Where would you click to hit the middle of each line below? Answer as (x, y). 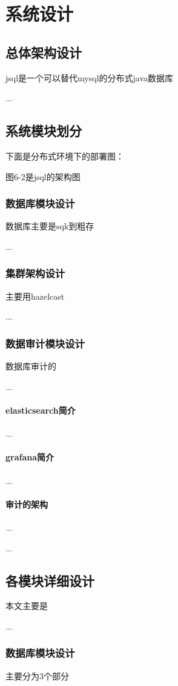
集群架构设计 (35, 273)
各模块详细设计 (50, 580)
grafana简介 (30, 457)
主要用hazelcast (35, 296)
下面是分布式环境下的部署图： (65, 156)
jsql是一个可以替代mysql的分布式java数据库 (90, 77)
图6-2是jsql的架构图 (43, 176)
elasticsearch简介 (41, 410)
